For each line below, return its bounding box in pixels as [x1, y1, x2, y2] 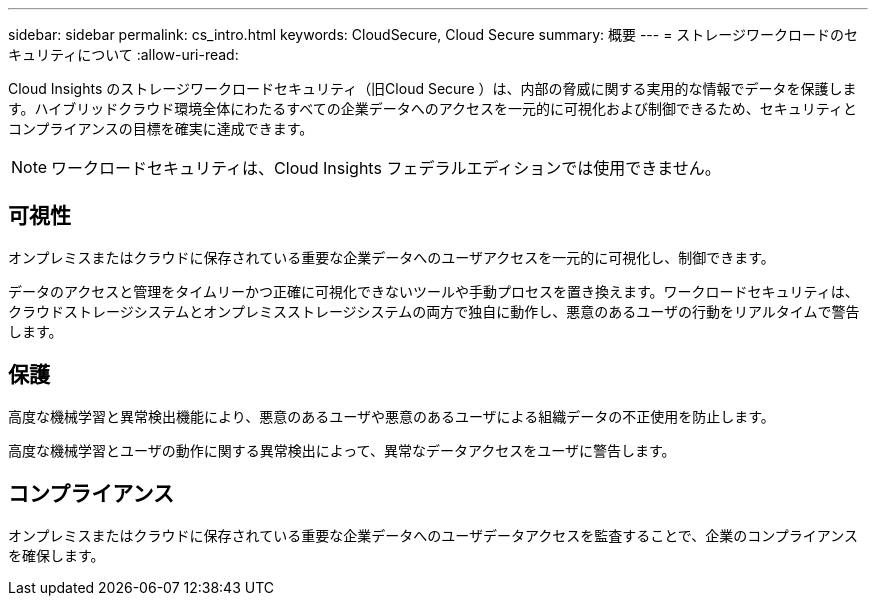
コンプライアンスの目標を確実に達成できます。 [8, 120, 314, 137]
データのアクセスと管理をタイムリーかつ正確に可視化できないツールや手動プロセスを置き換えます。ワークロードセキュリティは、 [8, 282, 859, 300]
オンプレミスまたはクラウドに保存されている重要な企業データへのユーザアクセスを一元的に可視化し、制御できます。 [8, 248, 775, 266]
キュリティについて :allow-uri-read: [8, 46, 239, 63]
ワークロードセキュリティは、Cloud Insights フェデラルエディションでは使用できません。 [51, 158, 721, 178]
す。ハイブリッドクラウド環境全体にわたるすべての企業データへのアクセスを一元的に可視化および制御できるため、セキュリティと [8, 100, 857, 117]
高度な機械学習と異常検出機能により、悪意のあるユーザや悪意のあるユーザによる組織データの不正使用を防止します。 [8, 407, 775, 425]
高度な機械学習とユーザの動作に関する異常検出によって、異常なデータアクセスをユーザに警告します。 [8, 441, 676, 459]
